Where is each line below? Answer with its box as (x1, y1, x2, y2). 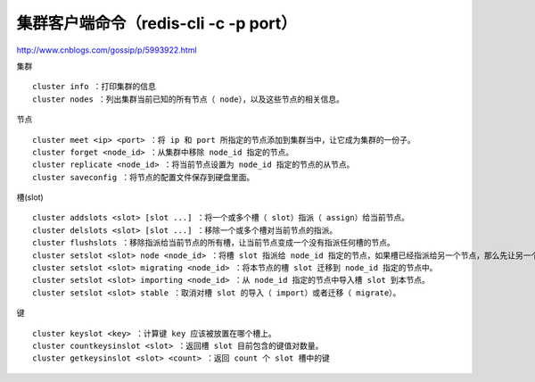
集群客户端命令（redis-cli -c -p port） (16, 13, 298, 33)
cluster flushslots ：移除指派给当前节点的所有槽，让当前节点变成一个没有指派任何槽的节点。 (32, 237, 396, 248)
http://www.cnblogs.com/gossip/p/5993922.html (16, 45, 197, 55)
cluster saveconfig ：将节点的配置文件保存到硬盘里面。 (32, 172, 255, 182)
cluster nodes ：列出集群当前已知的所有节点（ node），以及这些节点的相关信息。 (32, 94, 345, 104)
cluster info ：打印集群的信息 (32, 81, 156, 92)
